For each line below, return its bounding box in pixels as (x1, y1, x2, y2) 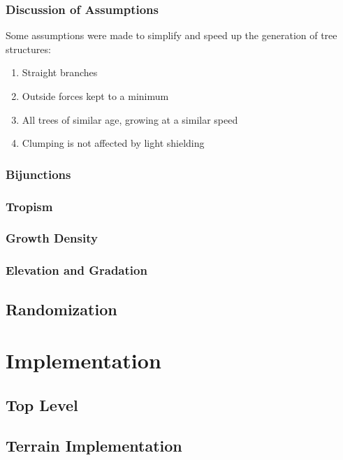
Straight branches (22, 65, 98, 80)
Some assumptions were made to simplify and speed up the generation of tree (6, 28, 337, 43)
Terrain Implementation (6, 435, 182, 457)
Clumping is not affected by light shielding (22, 136, 205, 150)
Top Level (6, 394, 78, 415)
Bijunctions (6, 165, 71, 182)
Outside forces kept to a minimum (22, 89, 169, 103)
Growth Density (6, 229, 98, 247)
